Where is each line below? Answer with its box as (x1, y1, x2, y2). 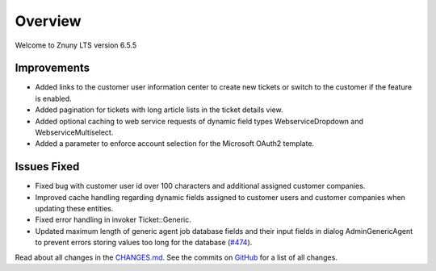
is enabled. (35, 94, 72, 103)
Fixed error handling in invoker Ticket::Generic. (35, 215, 191, 225)
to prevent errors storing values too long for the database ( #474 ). (35, 238, 253, 248)
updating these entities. (35, 204, 114, 214)
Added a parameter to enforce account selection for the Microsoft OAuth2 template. (35, 139, 315, 148)
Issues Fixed (15, 160, 80, 173)
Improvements (15, 61, 90, 75)
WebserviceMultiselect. (35, 127, 114, 137)
